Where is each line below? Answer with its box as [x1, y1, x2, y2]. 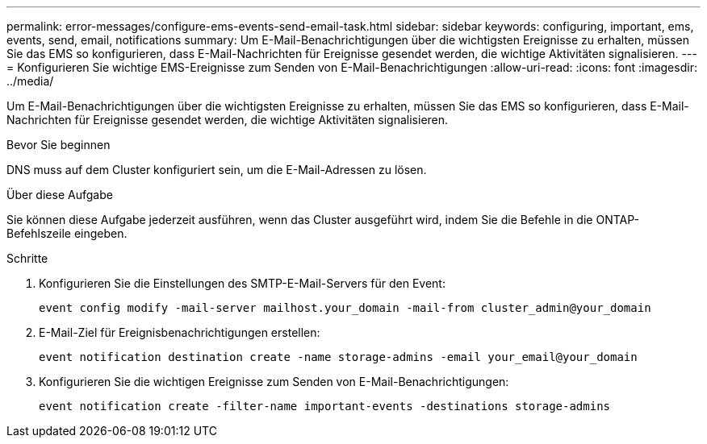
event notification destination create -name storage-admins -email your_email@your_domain [39, 351, 638, 363]
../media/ [6, 74, 54, 88]
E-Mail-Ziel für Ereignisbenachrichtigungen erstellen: [39, 326, 320, 339]
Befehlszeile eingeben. [6, 226, 128, 240]
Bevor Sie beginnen [6, 138, 111, 151]
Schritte [6, 251, 48, 265]
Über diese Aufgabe [6, 188, 113, 201]
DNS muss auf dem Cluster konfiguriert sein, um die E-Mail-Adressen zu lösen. [6, 163, 427, 176]
